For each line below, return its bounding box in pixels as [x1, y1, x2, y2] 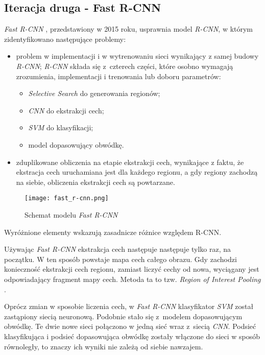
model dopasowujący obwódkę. [28, 139, 124, 150]
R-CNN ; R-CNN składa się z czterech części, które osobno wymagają [16, 60, 233, 71]
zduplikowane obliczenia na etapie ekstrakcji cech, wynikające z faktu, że [16, 156, 244, 167]
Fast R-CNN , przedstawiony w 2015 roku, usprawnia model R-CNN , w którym [4, 23, 253, 34]
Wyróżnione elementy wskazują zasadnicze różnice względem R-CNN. [4, 226, 222, 237]
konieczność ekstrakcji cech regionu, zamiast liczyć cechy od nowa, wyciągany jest [4, 264, 259, 274]
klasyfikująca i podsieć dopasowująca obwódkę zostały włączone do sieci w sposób [4, 330, 260, 341]
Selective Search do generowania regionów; [28, 88, 160, 99]
